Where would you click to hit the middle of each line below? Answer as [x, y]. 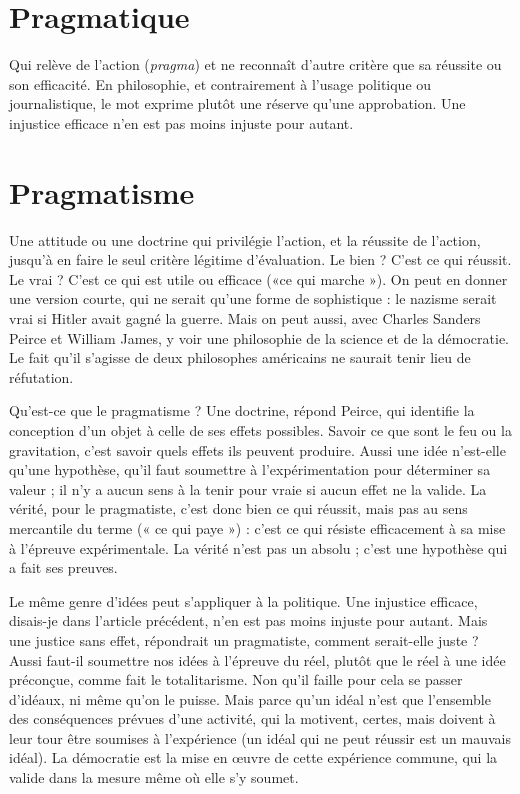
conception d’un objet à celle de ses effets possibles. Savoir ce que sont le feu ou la [260, 429]
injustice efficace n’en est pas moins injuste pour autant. [181, 122]
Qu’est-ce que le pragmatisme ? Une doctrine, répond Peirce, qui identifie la [242, 410]
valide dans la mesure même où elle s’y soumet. [154, 777]
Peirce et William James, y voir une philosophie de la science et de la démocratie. [259, 337]
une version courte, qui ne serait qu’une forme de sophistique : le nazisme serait [253, 298]
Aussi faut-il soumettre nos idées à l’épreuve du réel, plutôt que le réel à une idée [257, 659]
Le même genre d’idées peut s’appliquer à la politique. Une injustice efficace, [243, 600]
